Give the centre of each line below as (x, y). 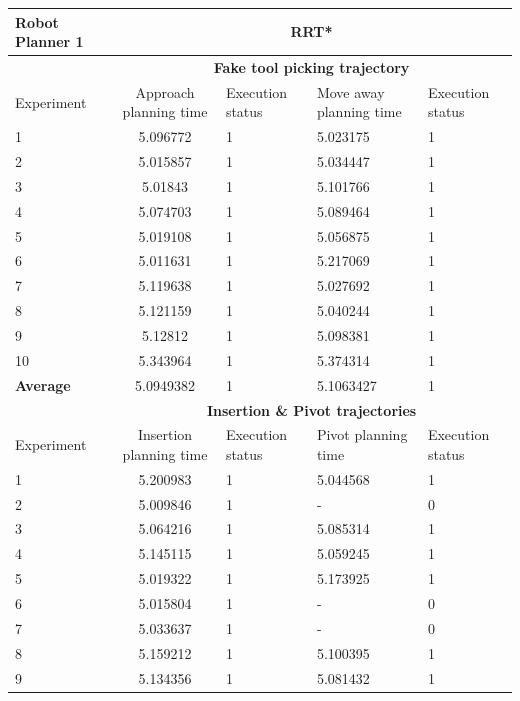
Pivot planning (362, 434)
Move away (350, 91)
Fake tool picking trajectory (311, 66)
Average (43, 384)
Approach (165, 91)
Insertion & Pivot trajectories (311, 409)
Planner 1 (49, 41)
